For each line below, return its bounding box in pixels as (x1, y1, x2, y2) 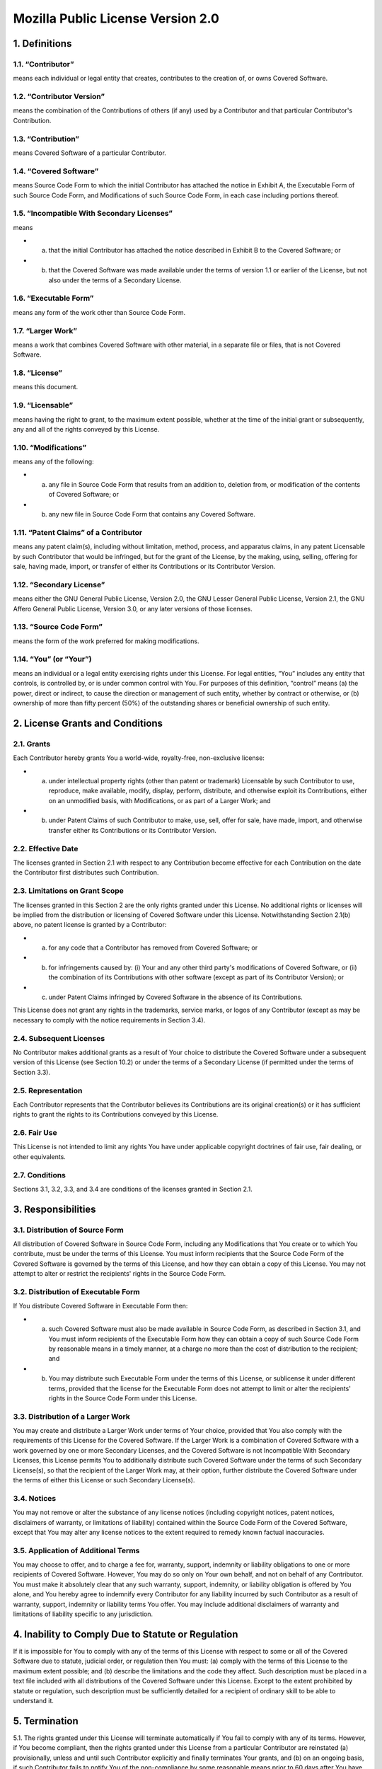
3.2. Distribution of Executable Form (13, 1287, 141, 1297)
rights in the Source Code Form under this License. (48, 1394, 197, 1402)
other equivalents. (13, 1152, 66, 1160)
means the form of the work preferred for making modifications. (13, 637, 199, 645)
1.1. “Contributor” (13, 59, 74, 69)
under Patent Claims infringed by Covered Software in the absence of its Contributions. (48, 993, 303, 1001)
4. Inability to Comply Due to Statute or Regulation (13, 1628, 238, 1640)
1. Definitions (13, 38, 72, 50)
